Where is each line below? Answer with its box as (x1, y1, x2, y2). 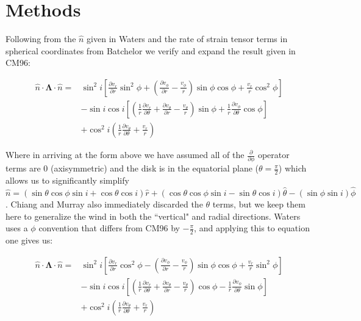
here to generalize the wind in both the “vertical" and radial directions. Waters (5, 209, 301, 222)
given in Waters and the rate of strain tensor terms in (87, 32, 288, 45)
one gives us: (5, 233, 53, 246)
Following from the (5, 32, 76, 45)
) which (278, 162, 307, 175)
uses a (5, 222, 28, 234)
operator (257, 148, 290, 161)
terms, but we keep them (212, 197, 306, 210)
